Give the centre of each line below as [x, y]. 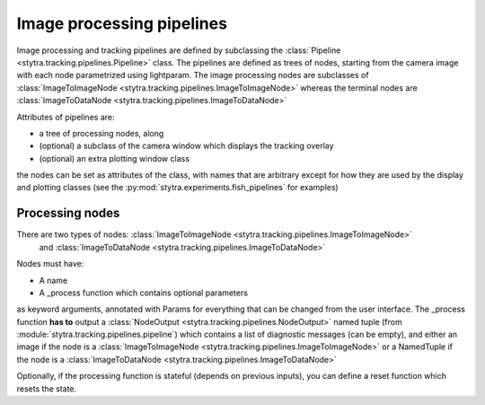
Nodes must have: [50, 264]
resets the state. [47, 388]
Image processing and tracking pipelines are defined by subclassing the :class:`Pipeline [179, 50]
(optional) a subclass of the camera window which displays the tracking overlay [186, 146]
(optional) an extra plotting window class [115, 158]
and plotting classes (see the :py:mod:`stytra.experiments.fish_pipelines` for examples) [177, 188]
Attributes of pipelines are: [66, 117]
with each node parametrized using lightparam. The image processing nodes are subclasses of [193, 75]
